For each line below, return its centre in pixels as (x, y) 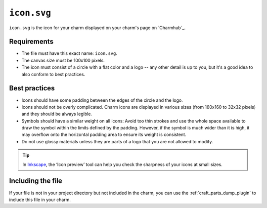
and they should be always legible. (57, 114)
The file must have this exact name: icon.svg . (69, 53)
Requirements (31, 42)
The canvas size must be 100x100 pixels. (63, 60)
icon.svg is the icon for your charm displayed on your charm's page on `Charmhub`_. (97, 28)
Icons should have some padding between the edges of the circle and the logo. (102, 100)
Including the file (36, 181)
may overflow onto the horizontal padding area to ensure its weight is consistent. (104, 135)
